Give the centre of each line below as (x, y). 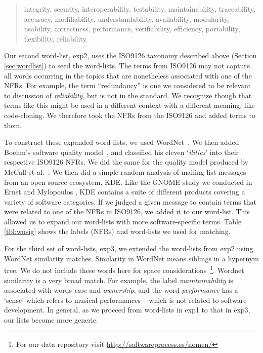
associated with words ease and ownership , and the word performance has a (121, 290)
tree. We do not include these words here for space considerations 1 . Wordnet (124, 269)
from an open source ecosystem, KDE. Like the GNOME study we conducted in (128, 182)
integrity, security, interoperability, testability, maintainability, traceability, (140, 9)
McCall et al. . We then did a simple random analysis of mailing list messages (125, 171)
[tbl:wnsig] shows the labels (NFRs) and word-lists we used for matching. (117, 231)
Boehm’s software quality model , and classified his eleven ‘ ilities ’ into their (122, 152)
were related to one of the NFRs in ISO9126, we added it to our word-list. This (127, 211)
